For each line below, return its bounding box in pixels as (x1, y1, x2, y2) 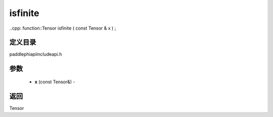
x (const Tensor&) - (34, 78, 75, 85)
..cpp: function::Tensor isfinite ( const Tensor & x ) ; (9, 25, 116, 31)
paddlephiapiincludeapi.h (9, 51, 62, 57)
